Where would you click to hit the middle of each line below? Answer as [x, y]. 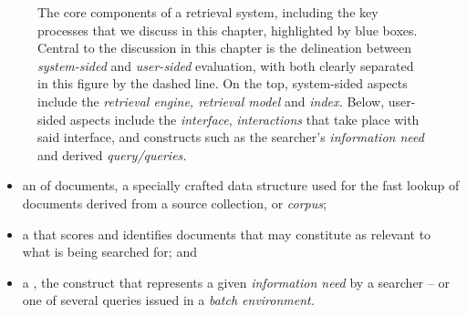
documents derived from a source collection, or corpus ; [174, 203]
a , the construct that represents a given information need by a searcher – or [236, 282]
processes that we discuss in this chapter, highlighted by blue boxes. [228, 30]
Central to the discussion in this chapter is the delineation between [224, 48]
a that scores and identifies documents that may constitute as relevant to [227, 234]
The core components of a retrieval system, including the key [208, 12]
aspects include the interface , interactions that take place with [244, 119]
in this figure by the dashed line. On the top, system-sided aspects [223, 83]
